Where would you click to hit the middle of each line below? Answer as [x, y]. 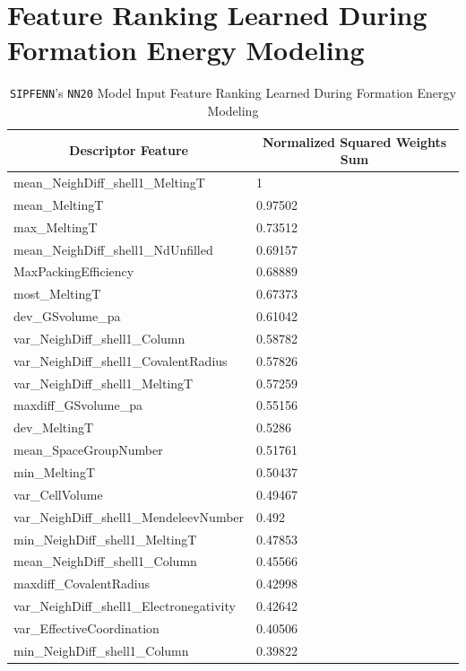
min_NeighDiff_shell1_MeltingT [105, 539]
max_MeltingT [56, 227]
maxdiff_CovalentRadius [82, 584]
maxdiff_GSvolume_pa [78, 405]
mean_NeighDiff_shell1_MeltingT [109, 182]
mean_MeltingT [59, 204]
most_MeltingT [57, 294]
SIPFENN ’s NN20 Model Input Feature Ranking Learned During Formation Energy [233, 93]
